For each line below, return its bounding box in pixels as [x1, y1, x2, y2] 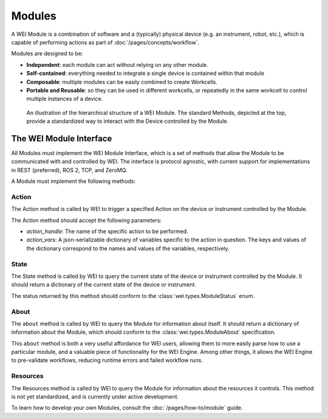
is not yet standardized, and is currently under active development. [11, 393, 179, 400]
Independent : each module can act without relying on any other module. [26, 61, 209, 68]
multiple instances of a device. [26, 95, 103, 103]
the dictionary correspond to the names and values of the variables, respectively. [26, 244, 230, 252]
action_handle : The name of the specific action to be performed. [26, 228, 188, 235]
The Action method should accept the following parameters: [11, 216, 162, 224]
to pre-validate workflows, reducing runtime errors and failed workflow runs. [11, 356, 203, 364]
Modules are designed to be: [11, 50, 83, 57]
